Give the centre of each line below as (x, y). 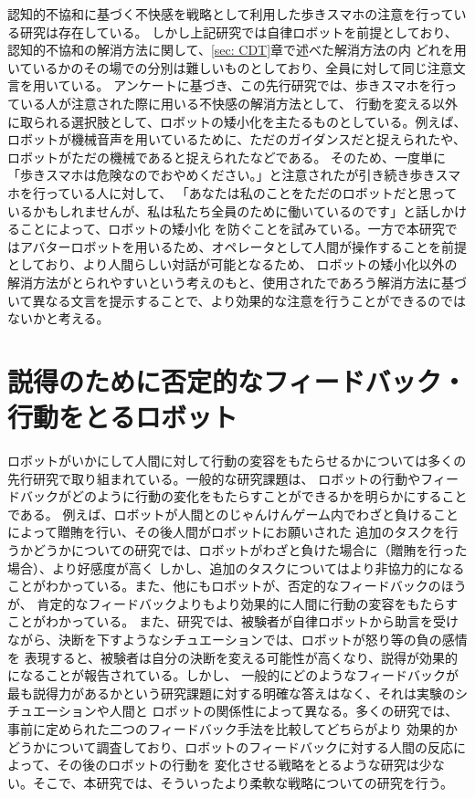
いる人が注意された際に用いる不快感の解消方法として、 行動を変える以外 (239, 103)
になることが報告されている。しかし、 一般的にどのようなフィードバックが (233, 675)
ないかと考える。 (58, 318)
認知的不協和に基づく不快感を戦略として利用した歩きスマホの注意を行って (231, 14)
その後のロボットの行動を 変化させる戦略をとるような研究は (238, 765)
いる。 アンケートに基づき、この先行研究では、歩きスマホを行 (258, 85)
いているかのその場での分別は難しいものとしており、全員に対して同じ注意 (230, 67)
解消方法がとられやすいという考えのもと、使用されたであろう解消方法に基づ (237, 282)
